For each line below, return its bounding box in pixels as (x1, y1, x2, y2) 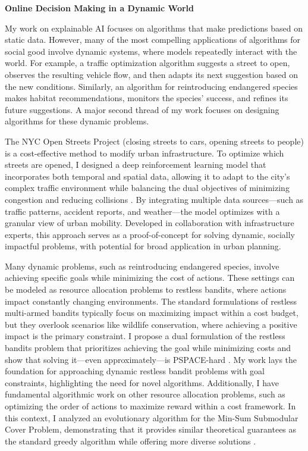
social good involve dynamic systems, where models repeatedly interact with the (5, 45, 297, 57)
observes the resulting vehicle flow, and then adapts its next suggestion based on (5, 68, 298, 80)
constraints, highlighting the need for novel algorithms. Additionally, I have (5, 376, 279, 389)
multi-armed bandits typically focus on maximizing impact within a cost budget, (5, 306, 298, 319)
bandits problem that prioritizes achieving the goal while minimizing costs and (5, 342, 291, 354)
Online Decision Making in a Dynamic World (5, 2, 194, 14)
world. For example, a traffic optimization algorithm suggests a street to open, (5, 57, 290, 69)
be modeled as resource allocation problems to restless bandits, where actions (5, 283, 287, 296)
